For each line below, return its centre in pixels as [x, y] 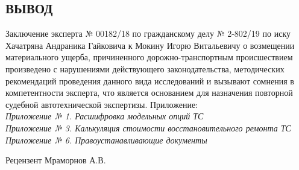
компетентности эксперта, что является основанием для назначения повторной [149, 93]
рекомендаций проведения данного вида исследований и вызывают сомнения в [150, 80]
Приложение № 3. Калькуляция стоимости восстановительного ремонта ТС [148, 127]
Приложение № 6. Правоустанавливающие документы [106, 140]
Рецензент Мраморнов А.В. [56, 160]
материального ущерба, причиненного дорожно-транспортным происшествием [149, 57]
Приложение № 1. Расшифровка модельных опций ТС [105, 116]
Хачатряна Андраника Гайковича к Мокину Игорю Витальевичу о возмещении [150, 45]
